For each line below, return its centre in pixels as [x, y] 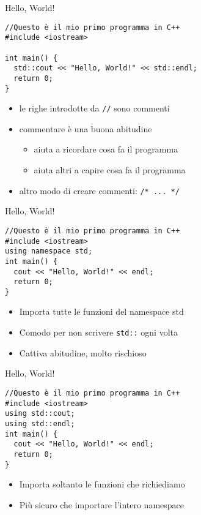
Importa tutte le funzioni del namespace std [101, 311]
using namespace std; [49, 251]
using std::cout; [40, 414]
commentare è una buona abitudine [86, 128]
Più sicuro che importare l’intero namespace [102, 504]
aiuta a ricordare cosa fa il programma [106, 149]
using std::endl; [40, 423]
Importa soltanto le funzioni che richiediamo [102, 484]
